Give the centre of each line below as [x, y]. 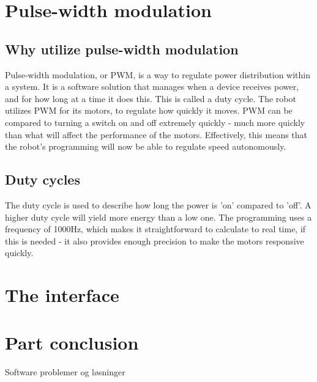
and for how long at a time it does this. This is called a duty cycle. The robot [151, 98]
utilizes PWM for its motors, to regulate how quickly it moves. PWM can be [149, 110]
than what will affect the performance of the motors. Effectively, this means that [156, 134]
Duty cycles [43, 179]
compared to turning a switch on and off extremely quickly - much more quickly [155, 122]
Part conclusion [72, 343]
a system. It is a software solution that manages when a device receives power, [152, 86]
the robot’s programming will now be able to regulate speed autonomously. [146, 146]
